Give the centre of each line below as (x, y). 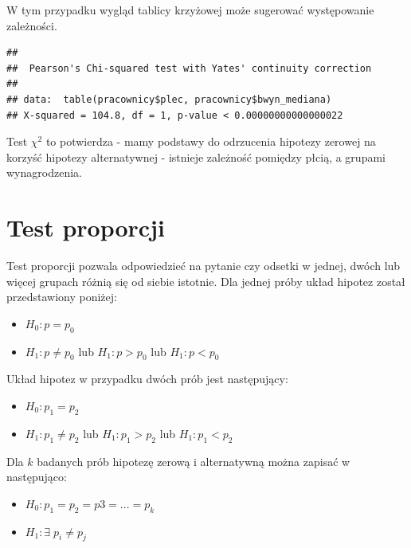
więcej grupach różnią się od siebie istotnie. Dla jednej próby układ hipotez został (206, 281)
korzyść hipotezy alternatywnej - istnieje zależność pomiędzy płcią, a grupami (196, 157)
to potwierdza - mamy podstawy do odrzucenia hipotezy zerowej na (211, 141)
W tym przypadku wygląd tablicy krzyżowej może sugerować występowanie (190, 10)
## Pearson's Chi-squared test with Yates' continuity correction (189, 68)
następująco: (37, 477)
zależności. (32, 25)
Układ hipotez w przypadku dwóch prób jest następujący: (147, 379)
